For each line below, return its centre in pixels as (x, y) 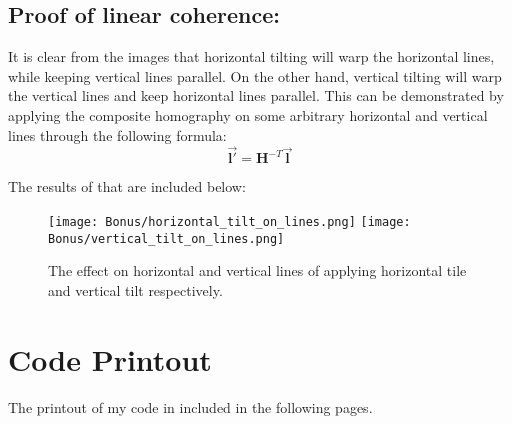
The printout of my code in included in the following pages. (190, 406)
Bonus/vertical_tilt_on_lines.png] (166, 238)
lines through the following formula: (117, 134)
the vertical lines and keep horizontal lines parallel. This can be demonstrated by (256, 95)
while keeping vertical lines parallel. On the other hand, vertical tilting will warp (255, 75)
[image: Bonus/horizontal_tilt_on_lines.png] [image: (229, 221)
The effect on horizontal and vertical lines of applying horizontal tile (257, 270)
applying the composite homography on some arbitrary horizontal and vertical (248, 114)
